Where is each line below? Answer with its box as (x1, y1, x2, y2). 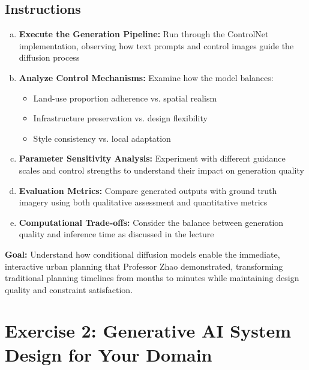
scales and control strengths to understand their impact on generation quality (19, 163, 304, 176)
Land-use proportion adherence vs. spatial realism (33, 91, 217, 104)
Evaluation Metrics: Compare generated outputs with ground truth (19, 184, 277, 196)
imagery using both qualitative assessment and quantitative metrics (19, 196, 268, 208)
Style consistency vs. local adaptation (33, 132, 171, 144)
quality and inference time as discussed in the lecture (19, 228, 214, 240)
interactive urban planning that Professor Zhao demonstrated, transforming (5, 259, 283, 272)
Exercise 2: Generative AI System (5, 318, 292, 343)
